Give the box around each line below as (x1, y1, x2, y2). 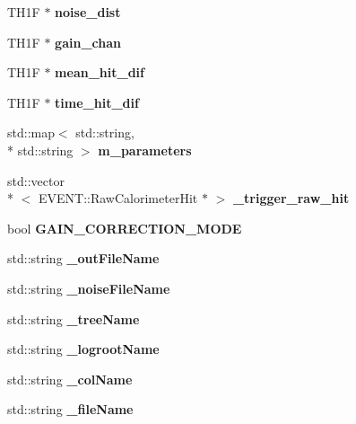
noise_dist (55, 3, 121, 21)
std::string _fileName (7, 400, 134, 419)
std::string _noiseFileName (7, 278, 170, 297)
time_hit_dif (55, 93, 139, 111)
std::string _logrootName (7, 340, 160, 358)
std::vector (7, 171, 65, 190)
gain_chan (55, 32, 121, 51)
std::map (7, 123, 55, 142)
